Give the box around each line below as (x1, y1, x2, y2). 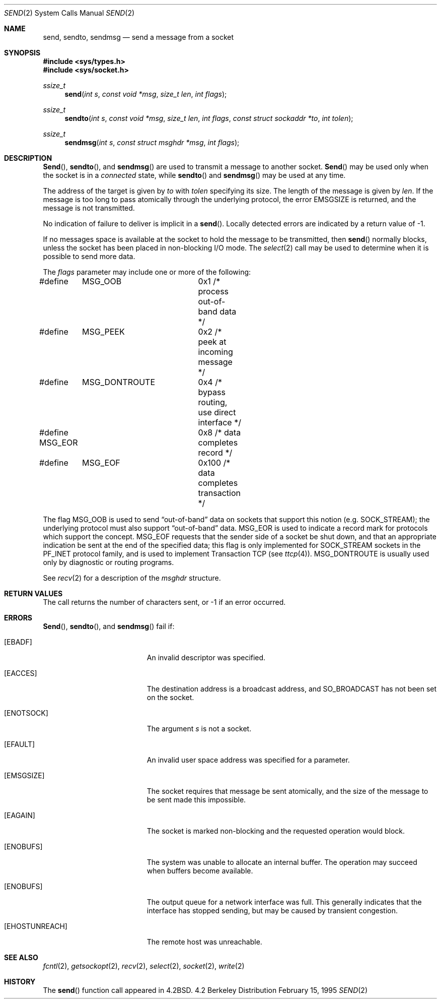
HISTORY (4, 977, 36, 986)
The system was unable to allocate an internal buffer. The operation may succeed (146, 858, 417, 866)
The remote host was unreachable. (146, 937, 262, 946)
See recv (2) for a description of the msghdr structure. (43, 574, 221, 582)
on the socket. (146, 693, 194, 702)
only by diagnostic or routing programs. (43, 558, 174, 567)
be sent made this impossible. (146, 795, 246, 804)
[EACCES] (4, 669, 37, 677)
